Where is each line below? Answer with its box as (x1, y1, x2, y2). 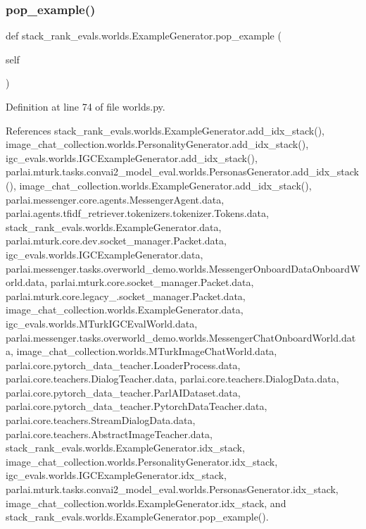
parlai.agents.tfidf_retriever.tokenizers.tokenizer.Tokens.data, (6, 206, 269, 220)
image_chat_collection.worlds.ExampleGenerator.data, (6, 302, 244, 317)
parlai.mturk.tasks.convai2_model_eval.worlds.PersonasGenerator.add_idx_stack (6, 164, 359, 179)
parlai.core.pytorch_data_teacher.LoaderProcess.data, (6, 357, 241, 372)
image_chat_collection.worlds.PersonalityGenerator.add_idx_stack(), (6, 137, 309, 151)
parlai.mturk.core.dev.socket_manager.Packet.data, (6, 233, 227, 248)
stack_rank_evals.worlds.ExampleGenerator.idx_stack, (6, 440, 245, 455)
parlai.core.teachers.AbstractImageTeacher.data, (6, 426, 213, 441)
